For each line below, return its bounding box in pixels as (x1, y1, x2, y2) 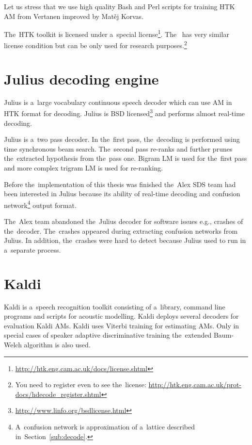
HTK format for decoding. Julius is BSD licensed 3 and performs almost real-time (4, 107, 245, 119)
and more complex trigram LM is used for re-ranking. (4, 163, 163, 173)
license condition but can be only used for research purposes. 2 (4, 39, 187, 51)
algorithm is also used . (24, 339, 91, 349)
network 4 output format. (4, 198, 77, 210)
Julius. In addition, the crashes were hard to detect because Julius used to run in (4, 235, 246, 245)
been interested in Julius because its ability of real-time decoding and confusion (4, 188, 240, 199)
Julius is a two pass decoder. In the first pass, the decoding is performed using (4, 134, 240, 144)
